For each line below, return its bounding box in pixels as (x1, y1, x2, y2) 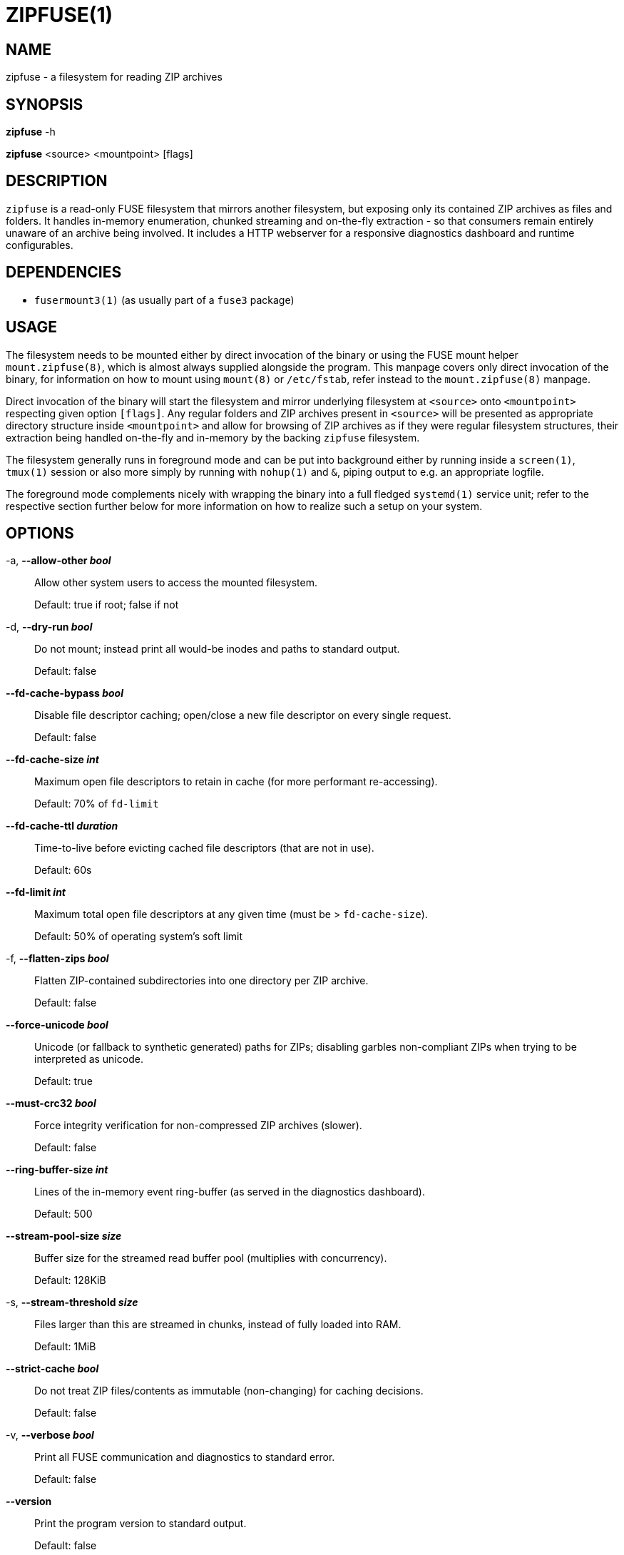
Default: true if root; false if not (34, 598, 179, 611)
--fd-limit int (6, 886, 66, 899)
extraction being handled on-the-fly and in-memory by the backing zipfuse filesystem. (6, 431, 420, 444)
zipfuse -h (6, 126, 56, 138)
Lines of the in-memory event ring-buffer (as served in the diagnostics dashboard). (34, 1186, 425, 1198)
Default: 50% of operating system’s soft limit (34, 930, 243, 943)
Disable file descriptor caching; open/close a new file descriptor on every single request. (34, 709, 451, 722)
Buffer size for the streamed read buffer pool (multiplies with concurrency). (34, 1252, 387, 1265)
